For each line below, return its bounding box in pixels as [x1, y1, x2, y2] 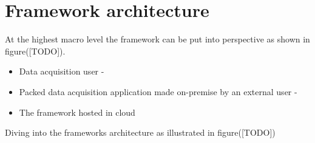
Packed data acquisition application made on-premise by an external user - [19, 85, 297, 98]
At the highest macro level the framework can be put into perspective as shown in [5, 33, 310, 45]
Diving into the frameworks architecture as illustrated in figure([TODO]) [5, 126, 276, 139]
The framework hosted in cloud [19, 105, 135, 118]
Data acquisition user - [19, 65, 104, 78]
